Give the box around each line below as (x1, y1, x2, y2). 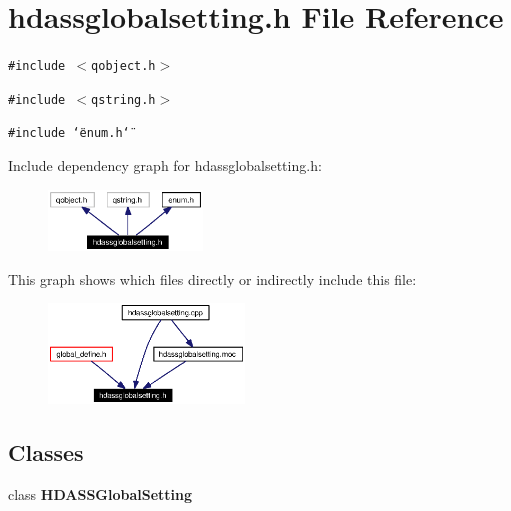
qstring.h (91, 92, 156, 107)
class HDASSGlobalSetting (8, 484, 193, 504)
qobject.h (91, 59, 156, 74)
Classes (8, 437, 84, 468)
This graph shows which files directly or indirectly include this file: (8, 268, 417, 289)
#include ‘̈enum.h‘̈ (8, 126, 130, 141)
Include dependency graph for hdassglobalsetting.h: (8, 155, 322, 176)
